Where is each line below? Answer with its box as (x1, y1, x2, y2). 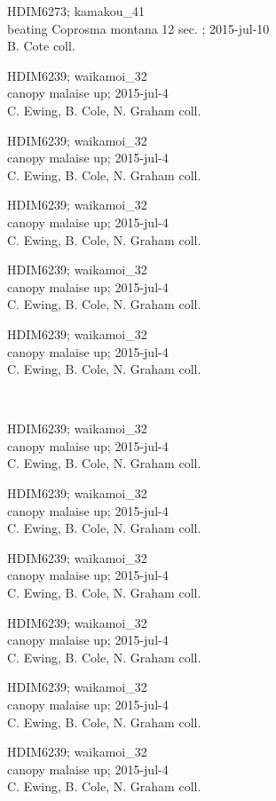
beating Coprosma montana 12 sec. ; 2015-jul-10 (7, 19, 270, 37)
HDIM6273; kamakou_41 (7, 2, 145, 20)
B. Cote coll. (7, 36, 75, 55)
